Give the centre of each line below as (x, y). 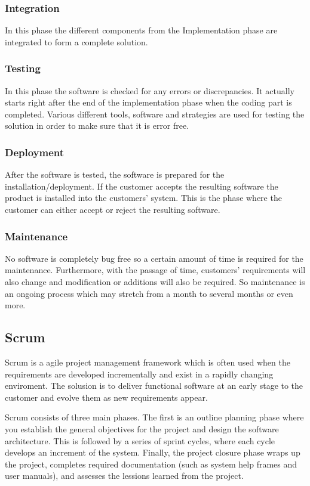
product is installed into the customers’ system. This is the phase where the (143, 198)
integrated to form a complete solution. (76, 41)
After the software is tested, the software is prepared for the (115, 174)
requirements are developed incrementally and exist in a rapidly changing (139, 374)
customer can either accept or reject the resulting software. (113, 209)
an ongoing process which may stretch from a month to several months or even (149, 293)
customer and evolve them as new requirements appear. (106, 397)
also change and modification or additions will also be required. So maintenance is (155, 281)
